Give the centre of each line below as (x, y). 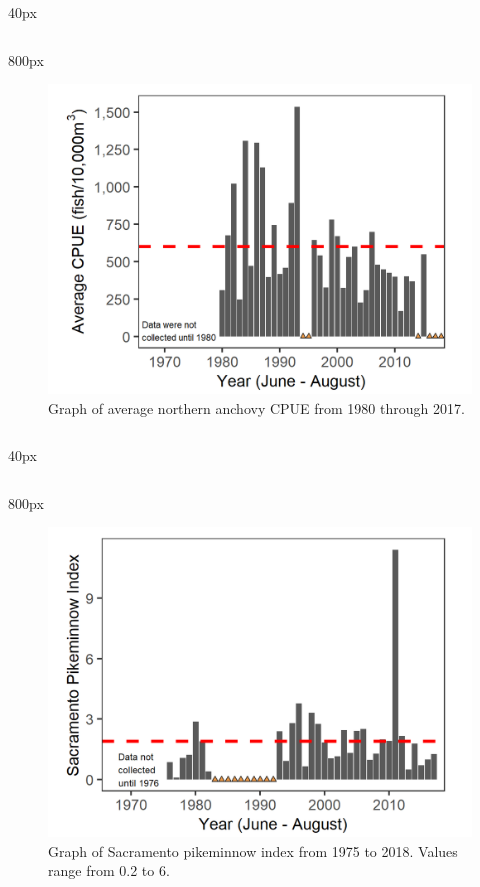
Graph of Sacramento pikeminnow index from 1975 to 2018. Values (253, 850)
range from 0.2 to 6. (109, 870)
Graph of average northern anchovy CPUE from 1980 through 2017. (256, 407)
